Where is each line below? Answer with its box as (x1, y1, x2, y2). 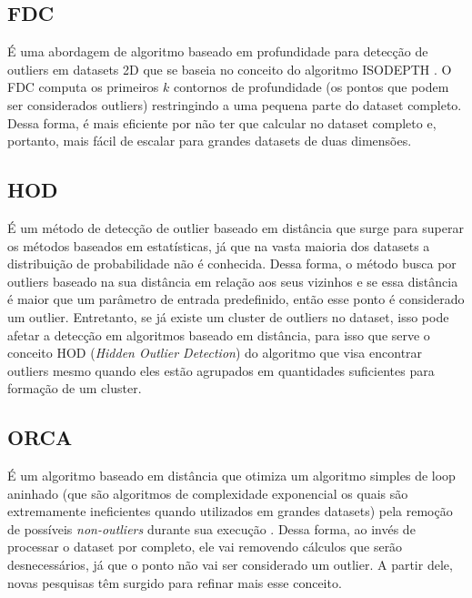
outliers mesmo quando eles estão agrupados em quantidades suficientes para (7, 360, 435, 380)
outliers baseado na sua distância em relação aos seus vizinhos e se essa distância (7, 271, 458, 290)
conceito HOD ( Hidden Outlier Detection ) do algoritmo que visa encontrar (7, 343, 423, 362)
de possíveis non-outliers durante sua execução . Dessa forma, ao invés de (7, 519, 416, 538)
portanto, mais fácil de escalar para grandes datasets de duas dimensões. (7, 131, 412, 150)
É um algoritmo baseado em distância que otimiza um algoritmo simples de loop (7, 466, 456, 485)
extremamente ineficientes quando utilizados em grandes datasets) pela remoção (7, 502, 453, 521)
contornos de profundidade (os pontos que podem (173, 77, 449, 96)
